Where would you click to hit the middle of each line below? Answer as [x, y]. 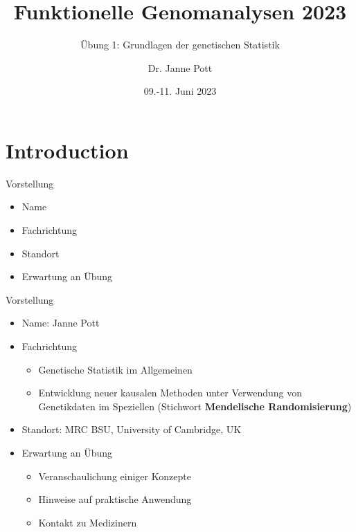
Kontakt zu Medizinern [88, 522]
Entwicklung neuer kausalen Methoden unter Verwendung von [170, 393]
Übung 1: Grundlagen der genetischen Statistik [180, 45]
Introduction [67, 150]
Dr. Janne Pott [180, 67]
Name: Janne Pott [61, 323]
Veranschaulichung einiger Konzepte [115, 476]
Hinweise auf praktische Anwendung [115, 499]
